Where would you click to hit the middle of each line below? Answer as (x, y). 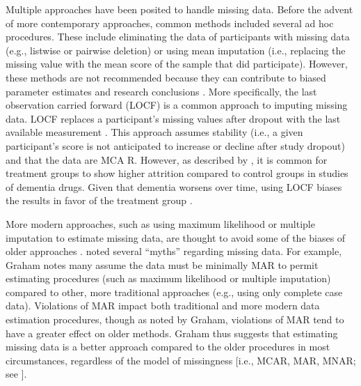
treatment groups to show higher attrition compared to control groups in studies (177, 173)
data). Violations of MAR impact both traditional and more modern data (163, 306)
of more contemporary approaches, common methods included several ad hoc (170, 23)
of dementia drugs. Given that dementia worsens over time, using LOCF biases (174, 186)
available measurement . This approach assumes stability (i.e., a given (154, 132)
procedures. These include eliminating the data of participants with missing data (178, 37)
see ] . (16, 374)
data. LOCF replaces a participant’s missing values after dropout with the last (173, 118)
